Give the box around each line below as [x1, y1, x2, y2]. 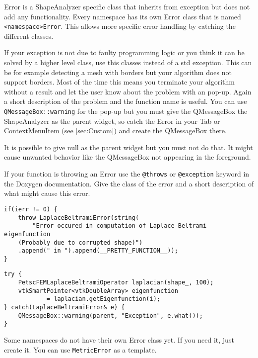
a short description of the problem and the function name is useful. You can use [4, 96, 247, 106]
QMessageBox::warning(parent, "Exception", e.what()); [18, 312, 203, 319]
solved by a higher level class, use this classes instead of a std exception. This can [4, 57, 252, 68]
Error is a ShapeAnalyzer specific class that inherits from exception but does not [4, 1, 250, 11]
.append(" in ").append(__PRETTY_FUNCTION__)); [18, 247, 178, 255]
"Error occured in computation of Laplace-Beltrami [32, 222, 207, 230]
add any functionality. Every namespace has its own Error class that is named [4, 11, 241, 21]
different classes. [4, 30, 54, 41]
